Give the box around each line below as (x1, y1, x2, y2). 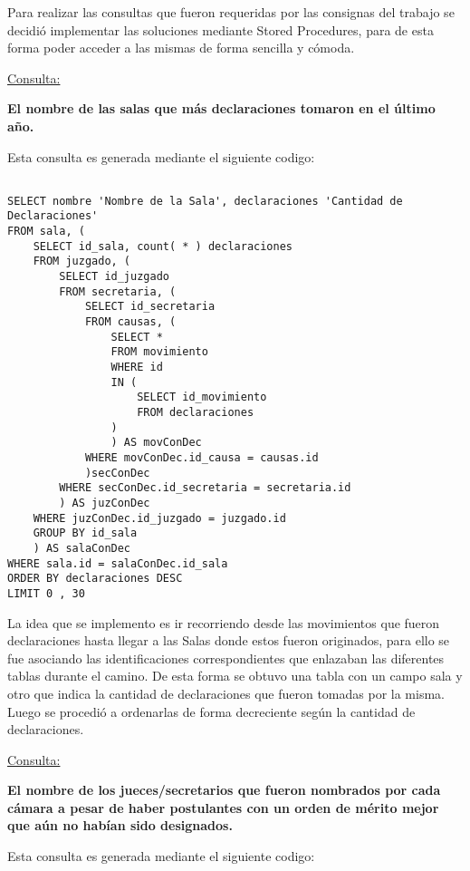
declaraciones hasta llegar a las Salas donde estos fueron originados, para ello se (7, 631, 450, 650)
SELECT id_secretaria (84, 300, 216, 314)
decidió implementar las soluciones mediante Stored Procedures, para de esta (7, 20, 434, 39)
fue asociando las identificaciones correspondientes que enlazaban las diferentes (7, 648, 445, 667)
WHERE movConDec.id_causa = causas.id (84, 450, 319, 464)
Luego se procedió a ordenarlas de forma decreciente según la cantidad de (7, 702, 416, 721)
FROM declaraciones (137, 406, 254, 419)
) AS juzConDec (59, 496, 150, 509)
